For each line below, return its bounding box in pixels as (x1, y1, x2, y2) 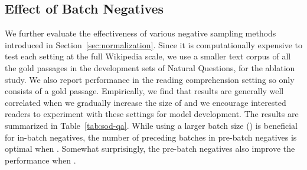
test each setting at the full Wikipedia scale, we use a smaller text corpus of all (5, 50, 291, 62)
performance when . (5, 154, 76, 166)
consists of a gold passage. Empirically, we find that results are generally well (5, 85, 284, 97)
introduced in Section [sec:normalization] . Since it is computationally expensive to (5, 38, 302, 51)
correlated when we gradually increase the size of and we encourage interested (5, 96, 286, 108)
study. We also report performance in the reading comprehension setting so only (5, 73, 295, 85)
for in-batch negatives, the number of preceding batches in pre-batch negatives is (5, 131, 297, 143)
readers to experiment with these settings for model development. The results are (5, 108, 299, 120)
